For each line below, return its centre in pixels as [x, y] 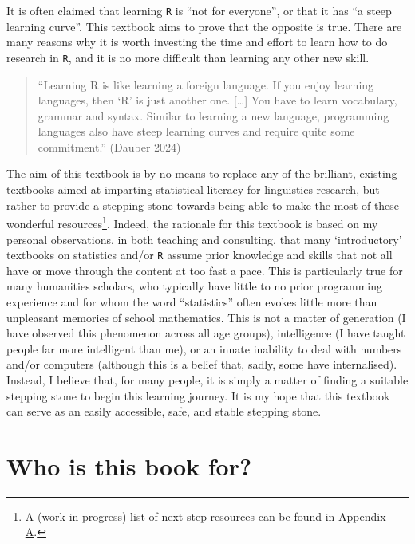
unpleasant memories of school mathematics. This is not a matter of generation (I [206, 317]
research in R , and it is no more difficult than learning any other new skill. [188, 57]
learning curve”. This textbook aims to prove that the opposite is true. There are [204, 26]
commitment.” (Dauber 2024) [109, 146]
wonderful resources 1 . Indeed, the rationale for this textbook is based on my [192, 222]
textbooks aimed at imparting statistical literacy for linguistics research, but [193, 189]
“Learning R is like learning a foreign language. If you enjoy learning [206, 84]
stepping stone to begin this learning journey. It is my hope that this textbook [198, 395]
